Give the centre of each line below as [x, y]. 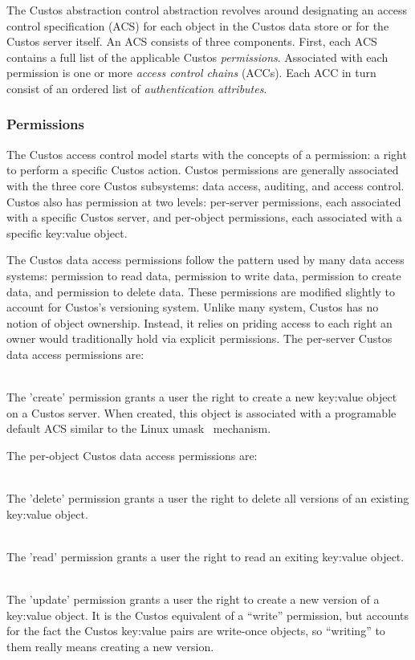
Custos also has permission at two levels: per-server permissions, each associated [204, 201]
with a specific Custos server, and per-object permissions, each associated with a [204, 217]
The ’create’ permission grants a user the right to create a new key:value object [202, 397]
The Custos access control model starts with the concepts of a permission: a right [207, 154]
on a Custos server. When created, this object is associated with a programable [201, 412]
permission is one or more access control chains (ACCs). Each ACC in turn [191, 73]
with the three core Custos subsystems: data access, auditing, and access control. [205, 185]
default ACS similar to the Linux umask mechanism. [139, 428]
